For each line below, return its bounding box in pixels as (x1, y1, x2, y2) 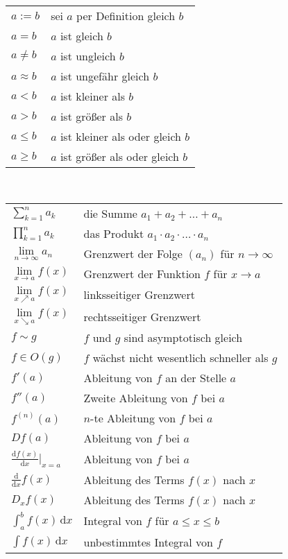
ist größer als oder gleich (60, 148, 179, 164)
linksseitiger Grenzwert (83, 286, 195, 303)
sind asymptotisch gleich (124, 329, 243, 346)
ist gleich (60, 27, 103, 44)
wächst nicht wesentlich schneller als (92, 350, 269, 366)
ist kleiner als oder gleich (60, 128, 181, 144)
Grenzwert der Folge (83, 246, 183, 262)
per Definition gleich (76, 7, 176, 24)
